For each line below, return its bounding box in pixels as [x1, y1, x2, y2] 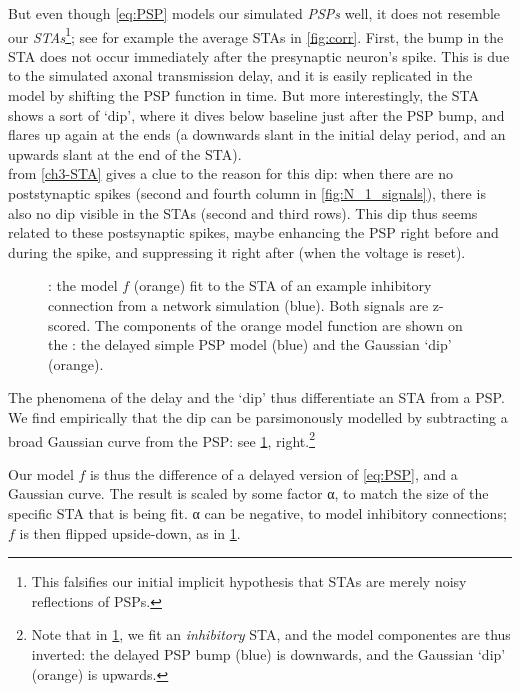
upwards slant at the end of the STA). [8, 143, 242, 164]
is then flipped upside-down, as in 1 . [19, 522, 241, 543]
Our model [8, 463, 74, 484]
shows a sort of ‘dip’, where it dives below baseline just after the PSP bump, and [8, 104, 505, 125]
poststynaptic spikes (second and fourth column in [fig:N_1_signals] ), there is [8, 183, 486, 203]
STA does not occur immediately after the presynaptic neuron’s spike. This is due [8, 45, 510, 66]
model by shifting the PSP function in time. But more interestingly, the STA [8, 85, 480, 106]
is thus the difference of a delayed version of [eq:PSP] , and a [89, 463, 458, 484]
